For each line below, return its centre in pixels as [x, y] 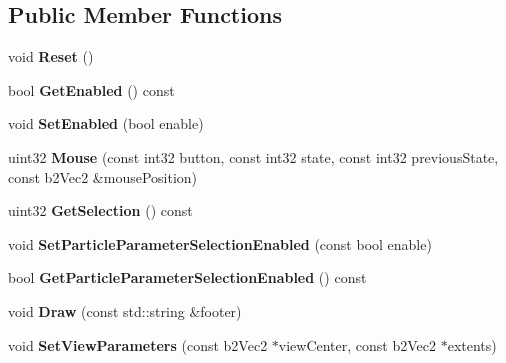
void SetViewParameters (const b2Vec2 [138, 344]
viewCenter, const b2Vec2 [357, 344]
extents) [472, 344]
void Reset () [51, 56]
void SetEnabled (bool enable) [106, 123]
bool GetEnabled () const [91, 89]
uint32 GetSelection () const [100, 210]
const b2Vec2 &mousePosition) [103, 176]
